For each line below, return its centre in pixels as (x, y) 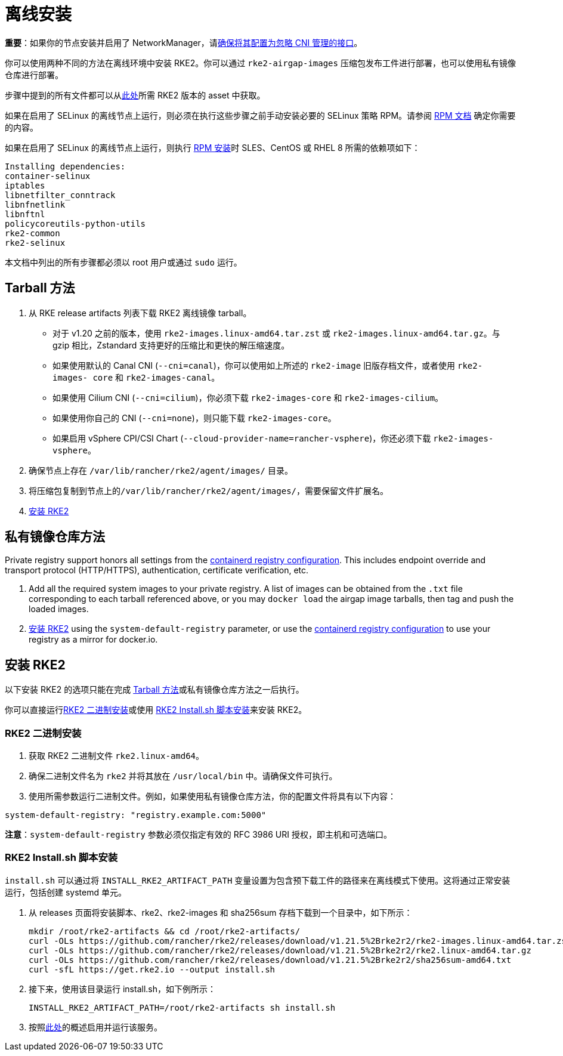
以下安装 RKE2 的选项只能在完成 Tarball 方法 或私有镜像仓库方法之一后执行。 (154, 690)
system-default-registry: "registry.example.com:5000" (136, 815)
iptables (25, 185)
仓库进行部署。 (34, 75)
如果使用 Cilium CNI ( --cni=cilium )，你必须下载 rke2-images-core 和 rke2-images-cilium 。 (248, 397)
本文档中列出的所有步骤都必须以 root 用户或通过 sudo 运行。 (123, 262)
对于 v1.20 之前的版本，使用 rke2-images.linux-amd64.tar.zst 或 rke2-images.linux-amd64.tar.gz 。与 (276, 333)
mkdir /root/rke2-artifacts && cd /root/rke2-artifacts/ (165, 931)
